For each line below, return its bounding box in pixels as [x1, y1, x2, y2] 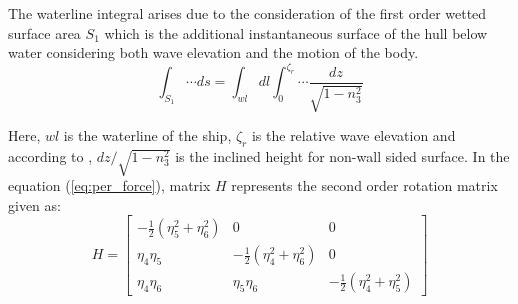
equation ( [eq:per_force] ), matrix [8, 175, 211, 196]
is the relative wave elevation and [251, 125, 456, 146]
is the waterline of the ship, [63, 125, 232, 146]
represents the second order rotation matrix [231, 175, 498, 196]
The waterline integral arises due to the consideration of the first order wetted [8, 3, 487, 23]
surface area [8, 22, 81, 43]
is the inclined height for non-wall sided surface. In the [175, 146, 510, 167]
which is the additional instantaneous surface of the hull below [104, 22, 488, 43]
